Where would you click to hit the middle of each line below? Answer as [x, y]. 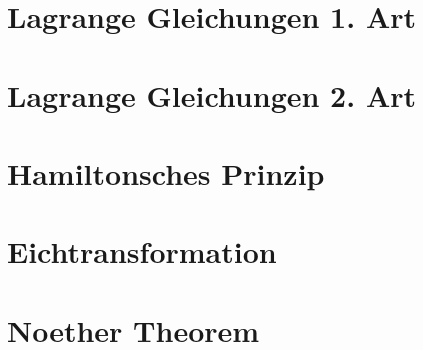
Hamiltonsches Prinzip [166, 172]
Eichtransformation [142, 251]
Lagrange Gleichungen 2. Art [211, 94]
